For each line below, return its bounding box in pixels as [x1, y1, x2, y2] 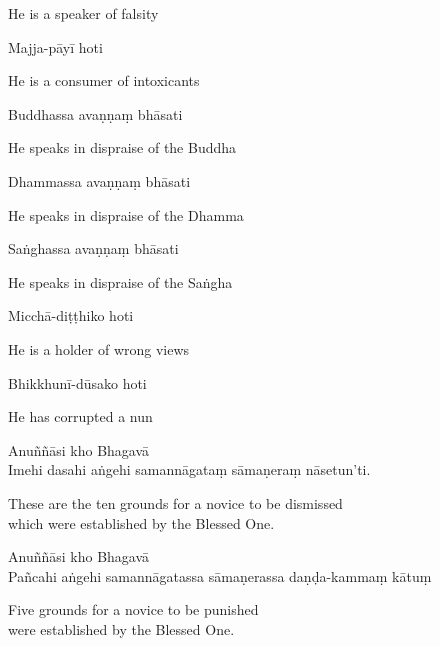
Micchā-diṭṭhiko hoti [8, 305, 134, 326]
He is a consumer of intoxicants [8, 70, 200, 91]
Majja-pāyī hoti [8, 36, 103, 57]
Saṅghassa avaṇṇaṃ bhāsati [8, 238, 179, 259]
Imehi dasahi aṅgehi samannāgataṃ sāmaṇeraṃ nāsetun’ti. [8, 459, 371, 480]
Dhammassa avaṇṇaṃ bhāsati [8, 170, 191, 191]
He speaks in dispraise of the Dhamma [8, 204, 244, 225]
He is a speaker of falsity [8, 3, 159, 23]
